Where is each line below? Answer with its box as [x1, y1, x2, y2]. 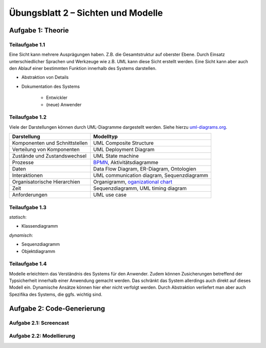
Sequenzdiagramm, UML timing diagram [93, 185, 187, 192]
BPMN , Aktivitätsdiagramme [93, 159, 159, 166]
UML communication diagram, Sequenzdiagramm [93, 172, 208, 179]
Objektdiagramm [21, 248, 56, 254]
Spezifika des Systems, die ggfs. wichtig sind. [9, 291, 102, 297]
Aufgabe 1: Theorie [9, 26, 69, 35]
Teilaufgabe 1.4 [9, 260, 47, 267]
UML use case [93, 191, 127, 198]
